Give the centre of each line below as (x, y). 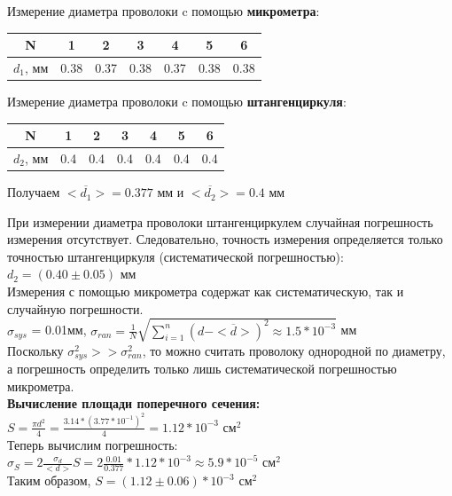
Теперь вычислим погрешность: (93, 444)
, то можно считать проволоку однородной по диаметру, (294, 350)
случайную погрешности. (75, 308)
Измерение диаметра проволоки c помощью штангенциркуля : (177, 102)
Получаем (34, 192)
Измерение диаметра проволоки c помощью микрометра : (164, 11)
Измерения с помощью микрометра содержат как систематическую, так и (206, 291)
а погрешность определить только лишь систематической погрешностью (202, 369)
